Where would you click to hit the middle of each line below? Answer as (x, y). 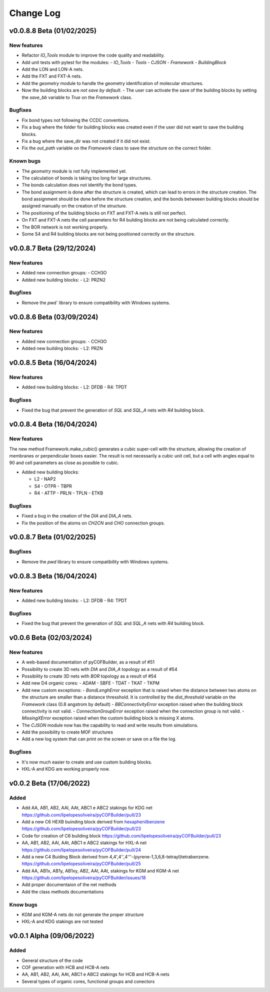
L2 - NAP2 (45, 479)
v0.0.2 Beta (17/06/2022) (49, 783)
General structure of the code (52, 960)
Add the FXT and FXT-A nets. (52, 76)
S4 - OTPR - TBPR (53, 486)
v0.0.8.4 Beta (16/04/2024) (53, 424)
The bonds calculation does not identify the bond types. (79, 185)
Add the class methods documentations (63, 891)
